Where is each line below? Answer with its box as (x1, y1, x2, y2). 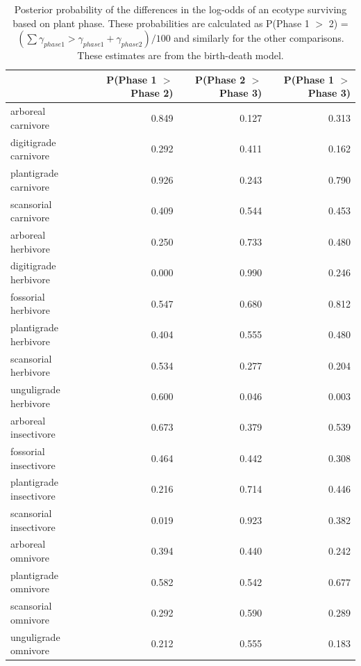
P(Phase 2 (195, 72, 246, 86)
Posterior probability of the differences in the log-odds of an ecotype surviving (14, 2, 347, 16)
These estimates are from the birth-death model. (77, 48, 284, 63)
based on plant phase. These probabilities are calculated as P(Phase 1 (12, 15, 310, 30)
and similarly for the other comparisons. (174, 31, 344, 45)
